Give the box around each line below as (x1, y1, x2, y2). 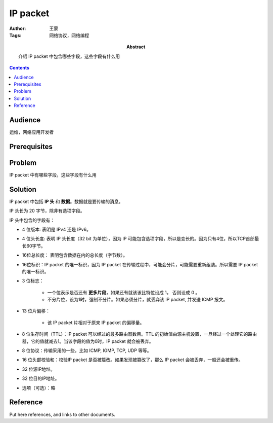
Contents (9, 65, 30, 71)
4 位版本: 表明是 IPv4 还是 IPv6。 (22, 226, 91, 232)
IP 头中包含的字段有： (9, 217, 55, 223)
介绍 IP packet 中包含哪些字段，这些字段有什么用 (18, 53, 120, 59)
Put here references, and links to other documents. (9, 411, 116, 417)
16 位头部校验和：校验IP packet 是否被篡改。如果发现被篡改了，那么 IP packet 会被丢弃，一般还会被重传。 (22, 357, 243, 363)
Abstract (126, 44, 146, 50)
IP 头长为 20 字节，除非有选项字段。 (9, 208, 85, 214)
